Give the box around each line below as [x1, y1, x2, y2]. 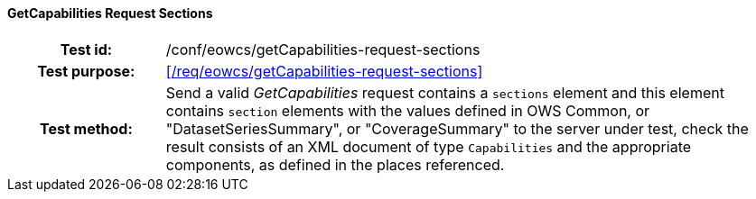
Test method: [39, 119, 133, 138]
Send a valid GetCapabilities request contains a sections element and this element [165, 83, 724, 102]
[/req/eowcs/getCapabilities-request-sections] [165, 61, 483, 80]
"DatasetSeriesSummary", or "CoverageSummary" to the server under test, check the [165, 119, 749, 138]
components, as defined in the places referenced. [165, 155, 505, 174]
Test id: [60, 40, 113, 59]
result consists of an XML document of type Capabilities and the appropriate [165, 137, 692, 156]
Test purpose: [37, 61, 135, 80]
